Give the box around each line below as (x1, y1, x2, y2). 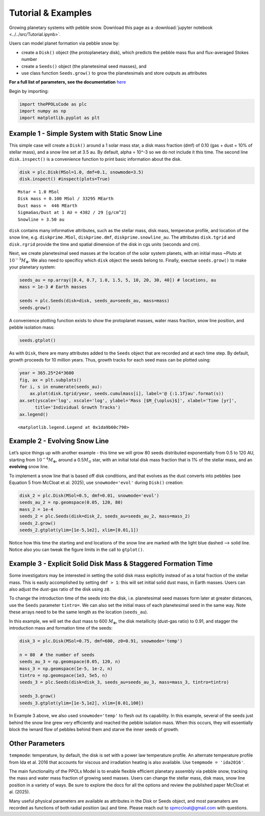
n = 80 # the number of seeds (19, 652, 95, 658)
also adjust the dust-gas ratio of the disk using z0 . (9, 586, 111, 592)
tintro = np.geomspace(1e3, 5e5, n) (19, 672, 108, 678)
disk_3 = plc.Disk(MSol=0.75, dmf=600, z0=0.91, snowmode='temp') (19, 638, 183, 644)
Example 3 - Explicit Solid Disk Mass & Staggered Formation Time (9, 560, 213, 568)
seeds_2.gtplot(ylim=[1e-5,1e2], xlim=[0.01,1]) (19, 527, 139, 533)
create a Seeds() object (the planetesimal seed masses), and (21, 63, 147, 69)
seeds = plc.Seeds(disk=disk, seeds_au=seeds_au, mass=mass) (19, 298, 170, 303)
